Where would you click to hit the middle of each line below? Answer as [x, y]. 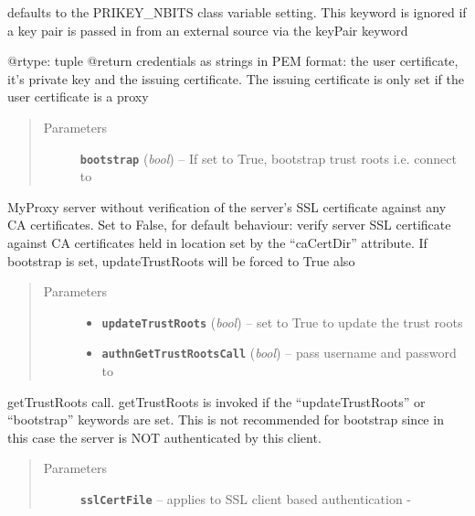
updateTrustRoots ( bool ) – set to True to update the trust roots [282, 322]
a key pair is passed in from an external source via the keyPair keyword [208, 30]
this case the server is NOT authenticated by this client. [164, 437]
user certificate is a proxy [78, 97]
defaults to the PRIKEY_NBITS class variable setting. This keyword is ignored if [237, 12]
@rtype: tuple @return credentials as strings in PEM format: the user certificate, [233, 61]
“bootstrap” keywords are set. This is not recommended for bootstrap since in [226, 419]
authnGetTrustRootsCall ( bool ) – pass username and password [279, 353]
